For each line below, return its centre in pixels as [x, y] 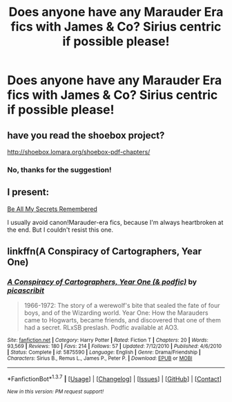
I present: [28, 192]
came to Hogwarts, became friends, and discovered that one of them [122, 320]
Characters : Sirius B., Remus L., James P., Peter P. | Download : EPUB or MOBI [100, 358]
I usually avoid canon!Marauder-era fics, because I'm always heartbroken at [115, 222]
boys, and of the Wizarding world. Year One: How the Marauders [116, 313]
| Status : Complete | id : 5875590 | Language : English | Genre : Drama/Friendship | [104, 353]
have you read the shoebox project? [86, 135]
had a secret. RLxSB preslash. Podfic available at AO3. [101, 328]
